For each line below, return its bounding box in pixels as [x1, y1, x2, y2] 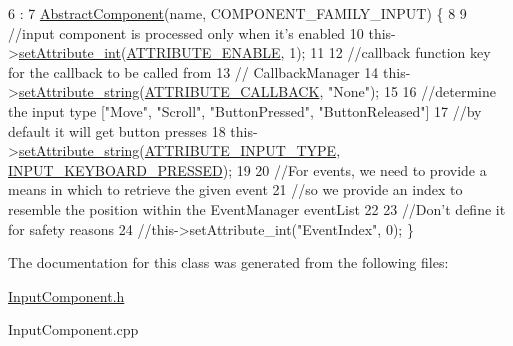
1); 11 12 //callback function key [289, 42, 491, 63]
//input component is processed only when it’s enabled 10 [8, 22, 364, 43]
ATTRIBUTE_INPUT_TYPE [144, 140, 337, 161]
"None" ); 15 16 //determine [327, 81, 496, 102]
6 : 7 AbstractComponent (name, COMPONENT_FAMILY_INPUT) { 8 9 [8, 3, 467, 23]
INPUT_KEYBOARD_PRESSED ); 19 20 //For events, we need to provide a [8, 159, 487, 180]
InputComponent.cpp [8, 319, 139, 340]
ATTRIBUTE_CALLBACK [144, 81, 320, 102]
